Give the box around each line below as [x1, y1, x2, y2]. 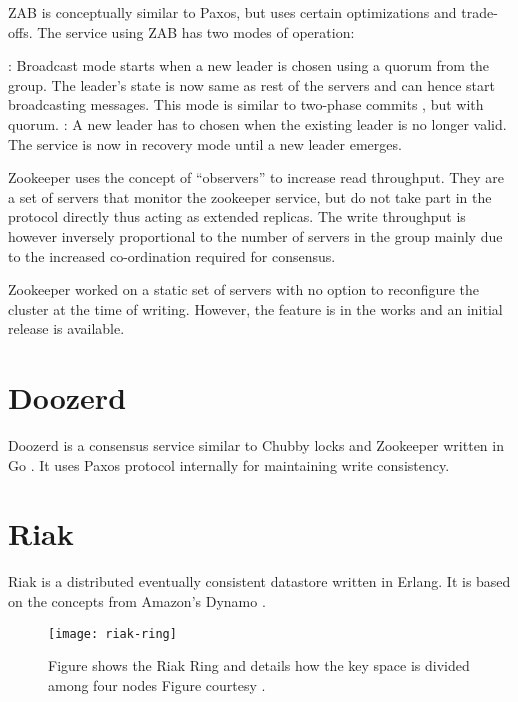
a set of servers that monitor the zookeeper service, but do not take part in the [8, 186, 492, 207]
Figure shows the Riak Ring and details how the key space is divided [48, 655, 470, 676]
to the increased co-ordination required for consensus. [8, 245, 336, 266]
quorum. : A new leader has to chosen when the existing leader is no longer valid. [8, 113, 507, 134]
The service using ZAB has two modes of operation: [37, 21, 355, 42]
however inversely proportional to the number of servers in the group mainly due [8, 225, 503, 246]
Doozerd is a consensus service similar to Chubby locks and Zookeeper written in [8, 435, 504, 456]
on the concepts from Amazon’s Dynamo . [8, 590, 266, 611]
